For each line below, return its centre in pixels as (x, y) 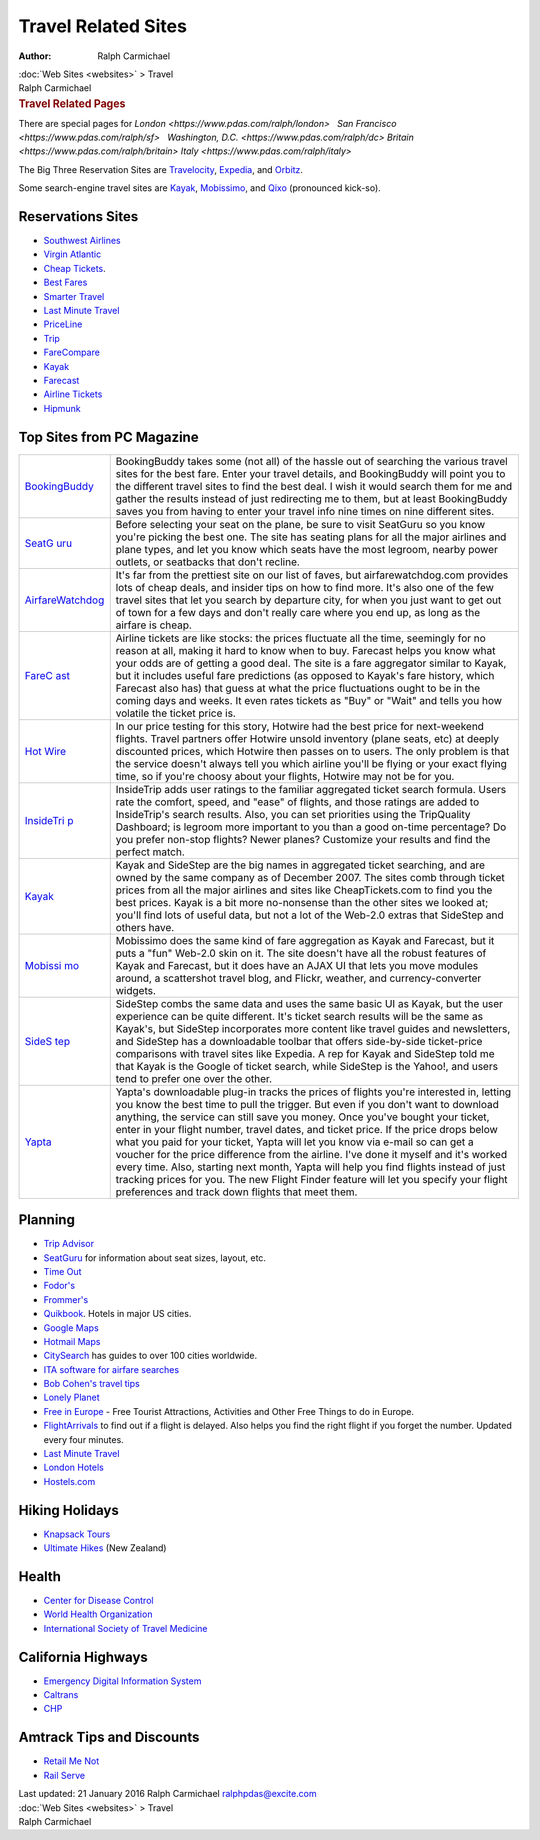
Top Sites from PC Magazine (108, 436)
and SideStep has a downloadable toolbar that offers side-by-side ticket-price (299, 1041)
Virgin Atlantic (72, 254)
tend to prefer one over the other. (194, 1078)
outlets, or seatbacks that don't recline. (207, 562)
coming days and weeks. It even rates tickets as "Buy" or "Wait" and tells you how (309, 700)
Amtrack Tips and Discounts (109, 1737)
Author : (35, 56)
